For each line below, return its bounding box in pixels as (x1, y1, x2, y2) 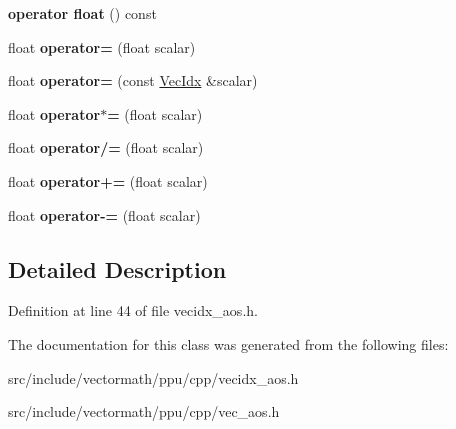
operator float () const (8, 3, 157, 23)
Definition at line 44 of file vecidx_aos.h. (8, 300, 258, 321)
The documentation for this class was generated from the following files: (8, 333, 449, 354)
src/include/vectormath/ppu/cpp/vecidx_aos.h (8, 367, 299, 388)
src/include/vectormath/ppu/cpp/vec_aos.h (8, 401, 280, 422)
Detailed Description (8, 253, 227, 284)
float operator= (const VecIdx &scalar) (8, 70, 258, 91)
